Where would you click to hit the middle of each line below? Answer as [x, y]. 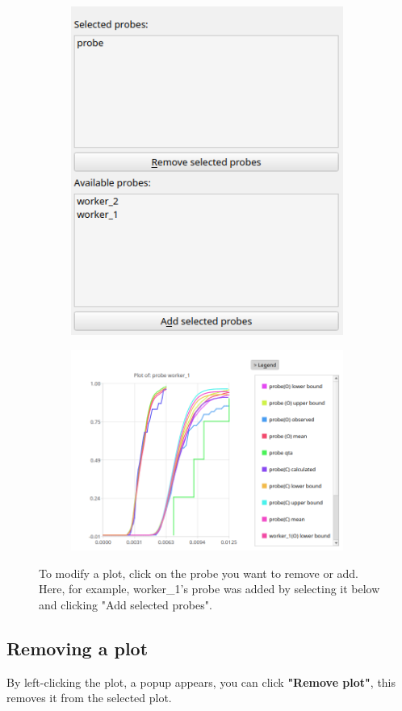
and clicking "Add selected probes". [126, 604]
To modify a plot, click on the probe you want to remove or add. [199, 573]
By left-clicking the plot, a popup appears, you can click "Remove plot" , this [201, 682]
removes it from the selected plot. [89, 698]
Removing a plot [77, 648]
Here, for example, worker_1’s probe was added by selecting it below [209, 589]
